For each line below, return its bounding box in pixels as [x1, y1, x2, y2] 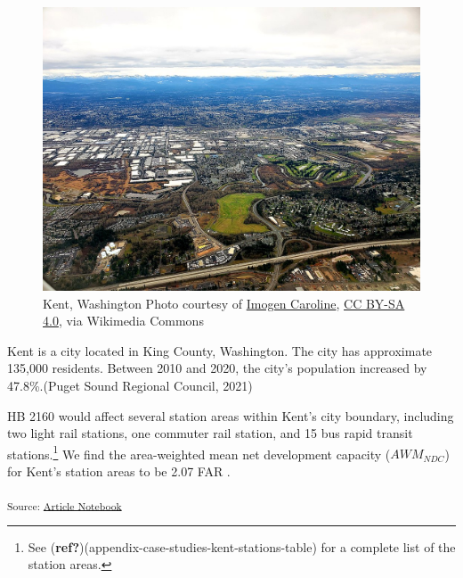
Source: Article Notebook [7, 498, 122, 513]
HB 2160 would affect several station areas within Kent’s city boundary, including [7, 406, 454, 425]
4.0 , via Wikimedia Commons [43, 311, 204, 330]
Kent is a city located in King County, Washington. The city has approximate [7, 341, 433, 359]
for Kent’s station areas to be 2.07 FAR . [7, 462, 231, 480]
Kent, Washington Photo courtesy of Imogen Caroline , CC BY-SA [43, 293, 405, 312]
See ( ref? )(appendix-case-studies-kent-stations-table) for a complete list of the [28, 537, 456, 556]
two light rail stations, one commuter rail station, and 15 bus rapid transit [7, 424, 413, 442]
